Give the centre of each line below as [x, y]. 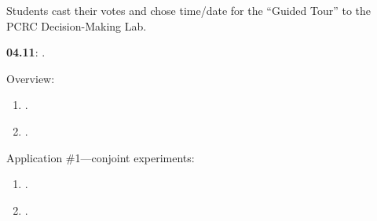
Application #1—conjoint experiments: [101, 157]
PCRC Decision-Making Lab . [77, 25]
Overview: [31, 78]
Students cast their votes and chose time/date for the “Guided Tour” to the [189, 10]
